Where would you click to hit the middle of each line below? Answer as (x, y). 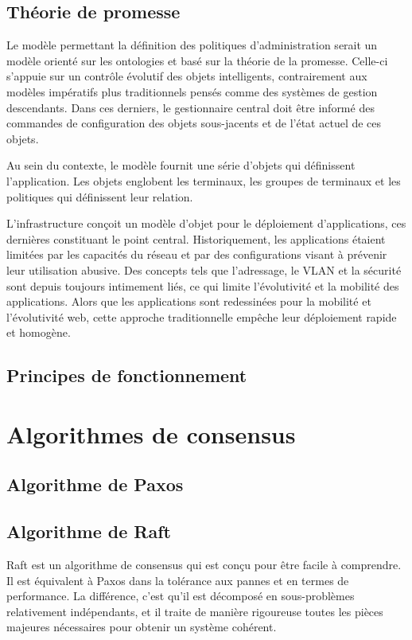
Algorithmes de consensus (151, 433)
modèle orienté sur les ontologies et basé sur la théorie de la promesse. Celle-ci (197, 60)
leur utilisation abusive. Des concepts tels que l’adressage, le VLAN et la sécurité (204, 269)
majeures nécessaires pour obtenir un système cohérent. (142, 627)
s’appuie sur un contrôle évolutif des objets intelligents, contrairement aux (187, 76)
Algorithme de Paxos (95, 484)
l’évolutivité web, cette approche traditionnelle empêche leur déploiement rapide (202, 316)
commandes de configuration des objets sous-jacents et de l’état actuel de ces (194, 123)
